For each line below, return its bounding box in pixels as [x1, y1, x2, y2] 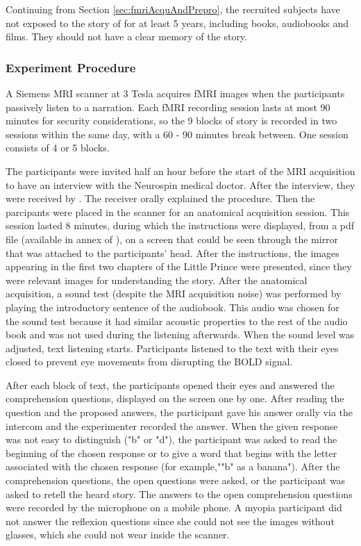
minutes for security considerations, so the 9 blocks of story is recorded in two [6, 113, 337, 128]
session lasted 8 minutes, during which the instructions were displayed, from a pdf [6, 218, 355, 233]
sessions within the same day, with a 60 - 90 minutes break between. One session [6, 126, 349, 141]
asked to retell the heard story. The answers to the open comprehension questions [6, 486, 353, 501]
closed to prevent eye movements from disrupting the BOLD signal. [6, 354, 293, 369]
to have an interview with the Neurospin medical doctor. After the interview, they [6, 177, 355, 192]
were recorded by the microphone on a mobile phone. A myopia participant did [6, 500, 342, 515]
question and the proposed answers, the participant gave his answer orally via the [6, 405, 353, 420]
